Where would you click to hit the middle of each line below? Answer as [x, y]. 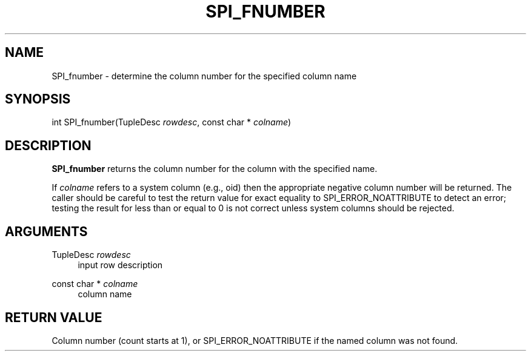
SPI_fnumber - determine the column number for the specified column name [204, 76]
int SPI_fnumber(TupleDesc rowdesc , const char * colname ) [172, 122]
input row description [120, 265]
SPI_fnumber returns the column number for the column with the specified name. [215, 169]
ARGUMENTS [46, 231]
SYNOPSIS [38, 99]
